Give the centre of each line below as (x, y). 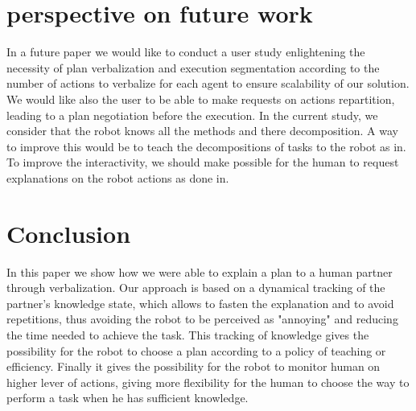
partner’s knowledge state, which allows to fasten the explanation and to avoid (200, 303)
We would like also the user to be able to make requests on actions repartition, (201, 99)
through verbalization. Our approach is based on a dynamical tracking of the (196, 288)
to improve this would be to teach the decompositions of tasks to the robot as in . (206, 146)
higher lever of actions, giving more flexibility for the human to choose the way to (208, 382)
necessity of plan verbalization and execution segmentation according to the (193, 67)
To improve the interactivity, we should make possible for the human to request (203, 162)
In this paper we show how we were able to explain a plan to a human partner (200, 271)
